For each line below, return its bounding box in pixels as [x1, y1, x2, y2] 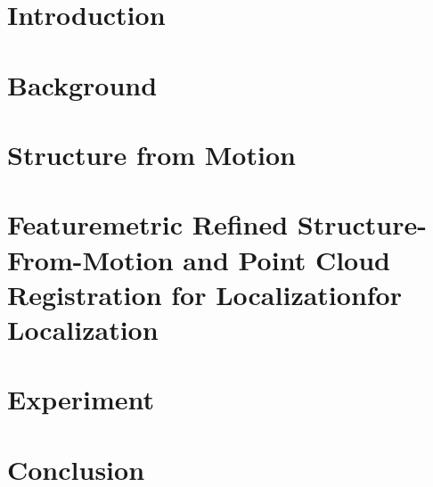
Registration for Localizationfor [7, 276, 402, 312]
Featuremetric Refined [7, 206, 289, 243]
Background [7, 66, 158, 103]
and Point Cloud [183, 241, 390, 277]
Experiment [7, 381, 155, 417]
